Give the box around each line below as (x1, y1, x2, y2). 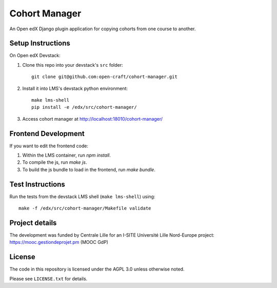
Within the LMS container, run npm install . (22, 152, 111, 159)
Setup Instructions (9, 39, 70, 48)
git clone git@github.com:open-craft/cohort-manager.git (31, 74, 178, 80)
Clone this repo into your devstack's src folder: (22, 62, 123, 68)
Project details (9, 218, 57, 227)
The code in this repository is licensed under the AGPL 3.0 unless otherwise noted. (9, 266, 185, 272)
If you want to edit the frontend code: (9, 143, 88, 149)
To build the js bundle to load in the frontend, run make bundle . (22, 166, 156, 172)
